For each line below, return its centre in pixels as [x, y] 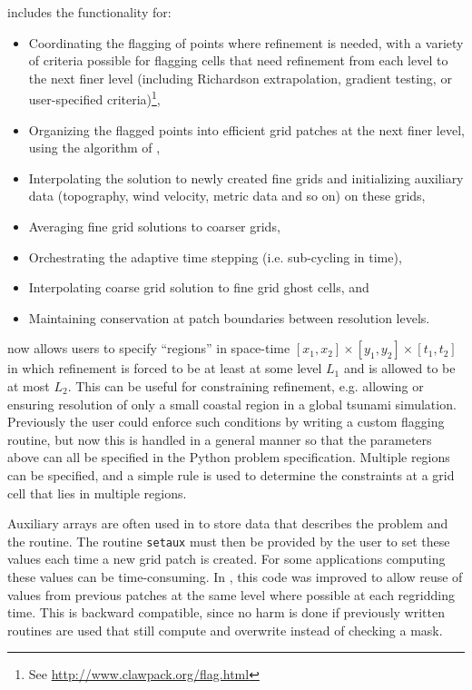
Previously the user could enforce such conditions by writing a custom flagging [226, 422]
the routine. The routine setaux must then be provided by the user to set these [229, 541]
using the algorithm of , [94, 148]
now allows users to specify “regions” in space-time [149, 348]
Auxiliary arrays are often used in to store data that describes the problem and [228, 523]
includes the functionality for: [89, 12]
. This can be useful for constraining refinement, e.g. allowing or [246, 385]
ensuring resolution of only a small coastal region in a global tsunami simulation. [232, 404]
